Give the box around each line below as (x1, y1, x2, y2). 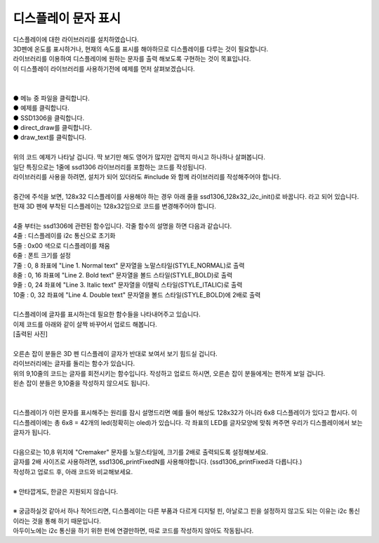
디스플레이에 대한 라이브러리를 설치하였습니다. (13, 35, 140, 44)
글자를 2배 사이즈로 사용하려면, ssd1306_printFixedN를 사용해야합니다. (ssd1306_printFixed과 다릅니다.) (13, 457, 302, 466)
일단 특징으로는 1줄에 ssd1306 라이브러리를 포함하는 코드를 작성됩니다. (13, 162, 207, 171)
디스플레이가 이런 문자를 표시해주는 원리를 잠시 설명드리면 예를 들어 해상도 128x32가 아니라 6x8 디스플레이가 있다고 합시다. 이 (13, 408, 357, 417)
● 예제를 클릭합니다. (13, 104, 69, 112)
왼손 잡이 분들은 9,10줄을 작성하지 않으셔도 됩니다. (13, 379, 150, 388)
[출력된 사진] (13, 330, 48, 339)
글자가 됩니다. (13, 428, 51, 437)
